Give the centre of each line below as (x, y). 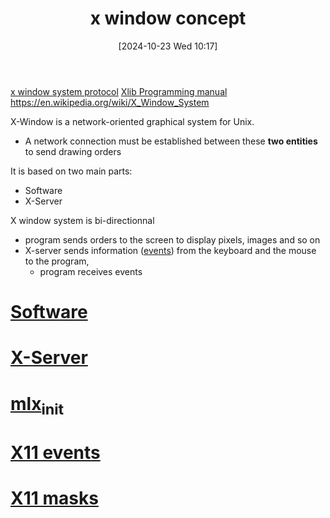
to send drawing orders (73, 151)
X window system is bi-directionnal (82, 220)
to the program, (57, 261)
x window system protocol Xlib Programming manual (119, 91)
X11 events (55, 453)
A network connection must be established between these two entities (171, 141)
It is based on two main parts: (71, 171)
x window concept (168, 18)
